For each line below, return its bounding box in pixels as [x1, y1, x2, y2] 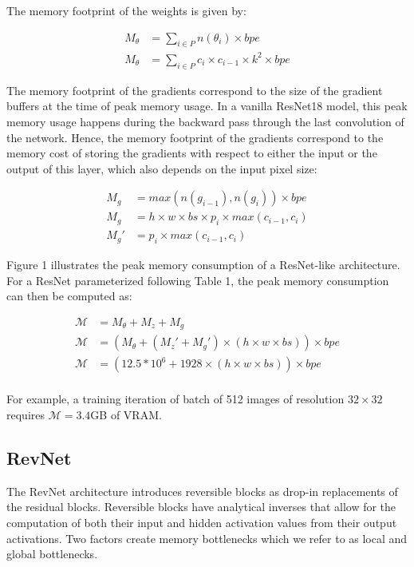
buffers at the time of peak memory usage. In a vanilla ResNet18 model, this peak [6, 97, 408, 114]
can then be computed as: [6, 287, 132, 304]
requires [6, 406, 45, 422]
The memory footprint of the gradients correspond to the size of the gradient [6, 81, 383, 98]
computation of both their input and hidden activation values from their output [6, 513, 397, 530]
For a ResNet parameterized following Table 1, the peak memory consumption [6, 272, 389, 288]
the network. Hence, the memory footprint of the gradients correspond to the [6, 129, 384, 145]
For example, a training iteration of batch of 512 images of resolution [6, 391, 345, 407]
